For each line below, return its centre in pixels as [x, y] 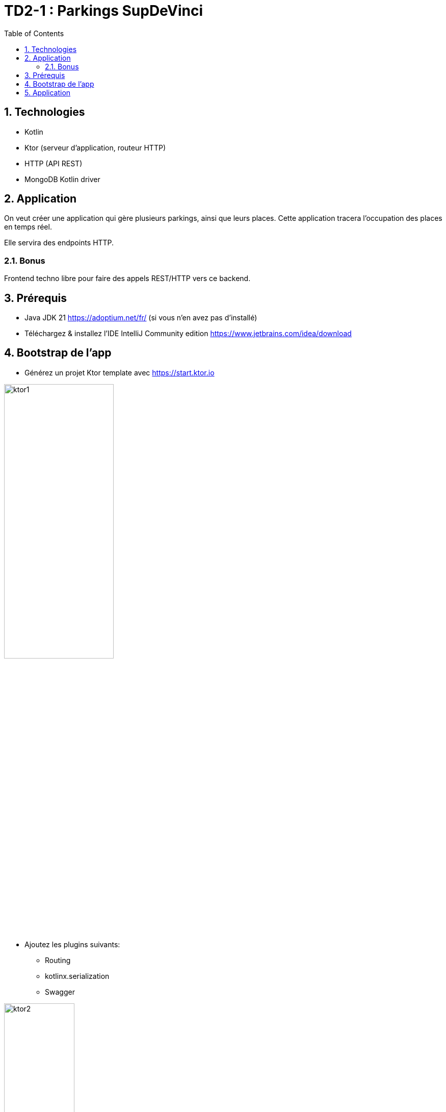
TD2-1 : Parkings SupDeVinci [104, 11]
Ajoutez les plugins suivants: [72, 944]
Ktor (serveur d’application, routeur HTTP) [95, 147]
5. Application [48, 92]
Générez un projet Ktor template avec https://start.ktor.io [120, 372]
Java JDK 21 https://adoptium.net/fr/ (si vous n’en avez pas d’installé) [141, 318]
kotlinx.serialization [77, 976]
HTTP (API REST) [54, 163]
